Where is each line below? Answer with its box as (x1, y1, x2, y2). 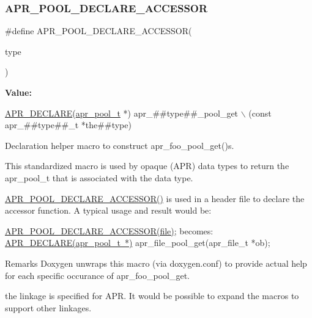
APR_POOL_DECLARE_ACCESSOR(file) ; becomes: (5, 224, 214, 237)
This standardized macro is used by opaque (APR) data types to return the (5, 159, 289, 172)
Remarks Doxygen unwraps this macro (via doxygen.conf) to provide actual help (5, 256, 307, 269)
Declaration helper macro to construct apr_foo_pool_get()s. (5, 139, 234, 151)
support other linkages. (5, 301, 92, 314)
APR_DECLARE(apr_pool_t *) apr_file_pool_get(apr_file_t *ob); (5, 236, 270, 249)
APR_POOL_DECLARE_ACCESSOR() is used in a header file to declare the (5, 192, 305, 204)
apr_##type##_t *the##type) (5, 118, 132, 131)
